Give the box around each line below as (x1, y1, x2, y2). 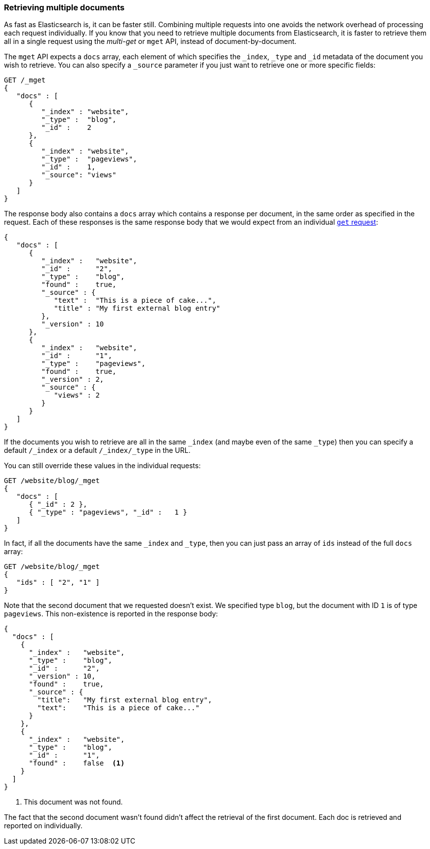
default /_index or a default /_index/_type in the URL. (4, 446, 191, 455)
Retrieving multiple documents (4, 2, 125, 12)
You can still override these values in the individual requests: (4, 461, 201, 470)
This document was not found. (24, 798, 123, 807)
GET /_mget (4, 76, 46, 84)
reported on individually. (4, 821, 83, 830)
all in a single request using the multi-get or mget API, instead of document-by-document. (4, 37, 297, 46)
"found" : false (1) (29, 759, 125, 768)
